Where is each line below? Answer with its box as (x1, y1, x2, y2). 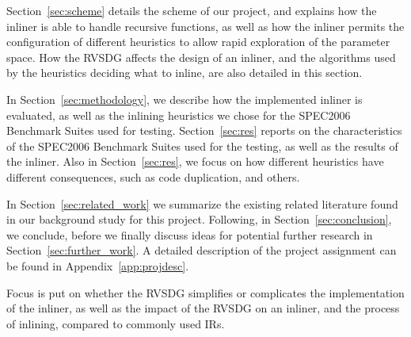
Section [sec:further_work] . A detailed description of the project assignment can (6, 242, 397, 258)
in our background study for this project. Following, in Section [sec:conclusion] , (6, 211, 392, 228)
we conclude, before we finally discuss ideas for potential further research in (6, 226, 373, 243)
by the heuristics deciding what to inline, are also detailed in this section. (6, 64, 363, 81)
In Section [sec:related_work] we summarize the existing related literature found (6, 195, 398, 212)
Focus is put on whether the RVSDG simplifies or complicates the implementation (6, 284, 405, 301)
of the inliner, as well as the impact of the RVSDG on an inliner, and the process (6, 300, 400, 316)
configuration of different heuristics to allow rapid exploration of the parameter (6, 33, 390, 50)
